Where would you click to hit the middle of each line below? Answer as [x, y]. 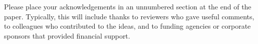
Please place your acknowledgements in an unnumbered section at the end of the [128, 6]
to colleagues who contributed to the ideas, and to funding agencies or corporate [127, 26]
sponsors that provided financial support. [67, 35]
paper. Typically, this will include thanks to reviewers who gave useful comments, [129, 16]
